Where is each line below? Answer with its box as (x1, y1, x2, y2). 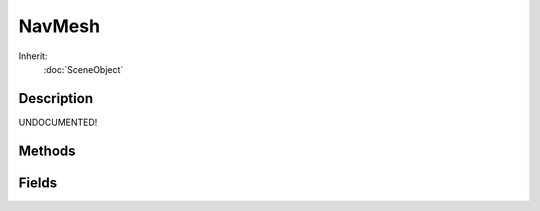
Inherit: (18, 50, 48, 62)
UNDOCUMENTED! (18, 116, 98, 128)
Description (18, 90, 94, 107)
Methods (18, 142, 76, 159)
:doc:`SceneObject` (43, 63, 124, 75)
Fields (18, 174, 58, 191)
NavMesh (18, 15, 100, 37)
